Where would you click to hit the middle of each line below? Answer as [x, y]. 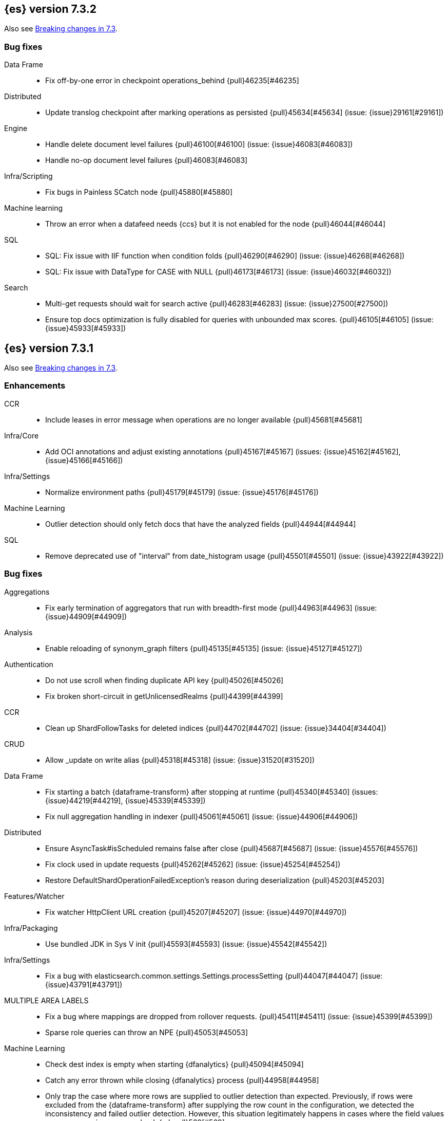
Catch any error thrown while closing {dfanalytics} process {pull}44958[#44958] [182, 1080]
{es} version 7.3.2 [50, 9]
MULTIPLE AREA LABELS [46, 1000]
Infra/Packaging [31, 928]
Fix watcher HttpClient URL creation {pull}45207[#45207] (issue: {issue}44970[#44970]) [196, 912]
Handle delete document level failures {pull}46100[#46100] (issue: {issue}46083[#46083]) [199, 144]
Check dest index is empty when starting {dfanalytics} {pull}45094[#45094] [174, 1064]
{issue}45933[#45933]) [86, 328]
